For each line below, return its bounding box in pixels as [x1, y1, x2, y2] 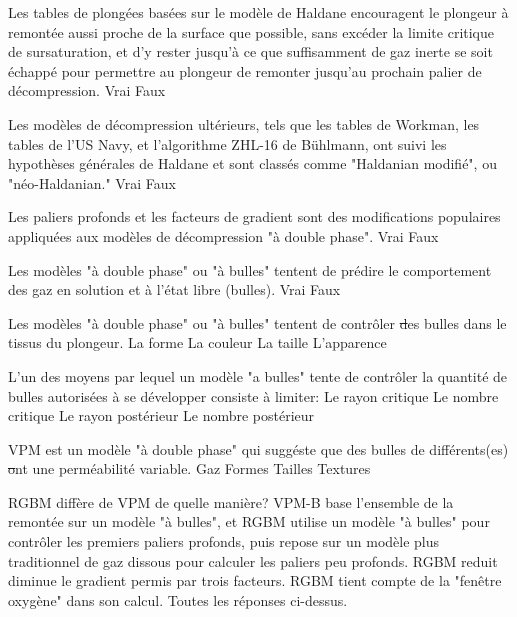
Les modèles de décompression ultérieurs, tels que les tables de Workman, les [8, 113, 480, 134]
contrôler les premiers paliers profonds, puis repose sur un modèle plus [8, 531, 440, 552]
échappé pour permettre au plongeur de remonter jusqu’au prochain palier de [8, 60, 482, 81]
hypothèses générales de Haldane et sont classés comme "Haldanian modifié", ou [8, 153, 497, 174]
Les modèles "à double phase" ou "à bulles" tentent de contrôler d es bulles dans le [8, 312, 507, 333]
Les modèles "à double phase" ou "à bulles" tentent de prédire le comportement [8, 259, 492, 280]
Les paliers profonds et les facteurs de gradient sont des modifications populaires [8, 206, 501, 227]
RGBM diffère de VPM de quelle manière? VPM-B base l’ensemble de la [8, 491, 454, 512]
